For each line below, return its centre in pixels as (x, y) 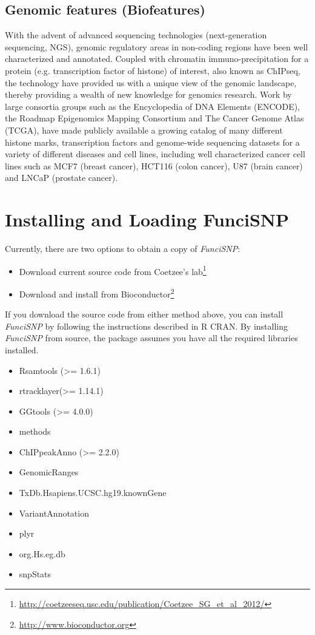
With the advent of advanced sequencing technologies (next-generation (136, 35)
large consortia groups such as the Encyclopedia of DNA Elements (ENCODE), (153, 106)
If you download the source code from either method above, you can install (144, 314)
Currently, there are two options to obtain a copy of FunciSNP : (123, 249)
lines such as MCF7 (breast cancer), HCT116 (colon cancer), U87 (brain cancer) (154, 165)
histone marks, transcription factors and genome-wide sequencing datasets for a (152, 142)
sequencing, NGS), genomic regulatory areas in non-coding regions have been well (157, 46)
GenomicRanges (49, 472)
